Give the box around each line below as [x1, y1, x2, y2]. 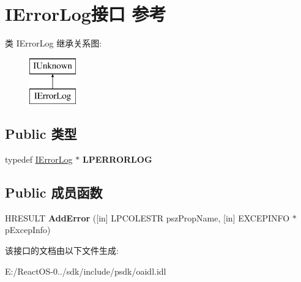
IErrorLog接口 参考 [5, 1, 166, 26]
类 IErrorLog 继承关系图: [5, 37, 102, 50]
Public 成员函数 [5, 183, 103, 202]
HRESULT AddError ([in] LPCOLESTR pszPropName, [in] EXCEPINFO [5, 211, 290, 224]
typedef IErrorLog [5, 153, 73, 166]
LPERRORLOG [82, 153, 152, 166]
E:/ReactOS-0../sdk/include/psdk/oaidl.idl [5, 264, 166, 277]
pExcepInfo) [5, 223, 51, 236]
